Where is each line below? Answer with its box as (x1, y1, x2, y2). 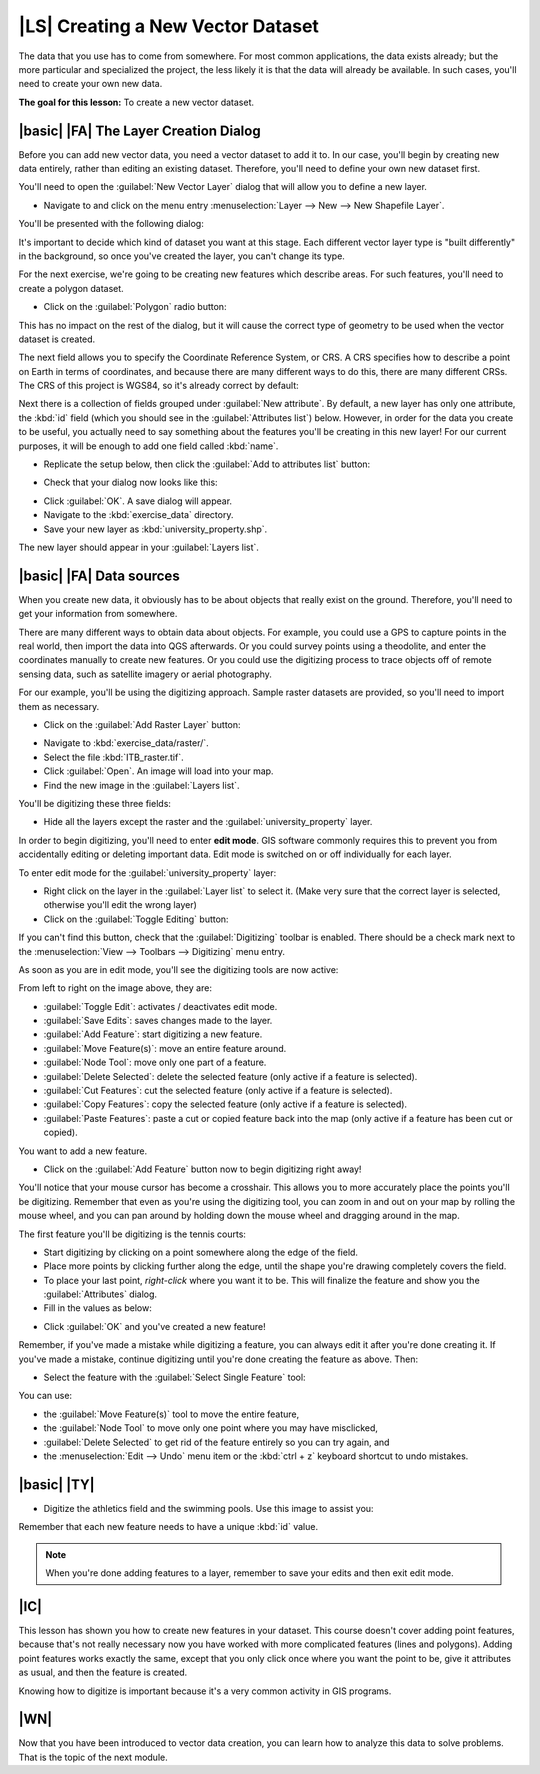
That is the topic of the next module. (18, 1751, 169, 1763)
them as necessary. (18, 700, 100, 712)
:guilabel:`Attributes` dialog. (43, 1288, 158, 1300)
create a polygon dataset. (18, 282, 124, 294)
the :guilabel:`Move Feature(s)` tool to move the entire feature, (43, 1408, 300, 1420)
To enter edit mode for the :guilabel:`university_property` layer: (18, 866, 277, 879)
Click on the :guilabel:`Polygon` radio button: (43, 301, 227, 313)
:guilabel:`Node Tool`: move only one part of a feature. (43, 1056, 267, 1069)
